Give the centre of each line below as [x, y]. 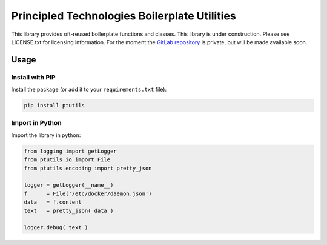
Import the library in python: [46, 135]
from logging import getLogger [71, 151]
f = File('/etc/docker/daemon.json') [88, 193]
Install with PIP [33, 77]
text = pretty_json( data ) [69, 210]
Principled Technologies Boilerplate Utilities [124, 16]
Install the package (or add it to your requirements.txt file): [89, 89]
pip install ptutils [54, 106]
